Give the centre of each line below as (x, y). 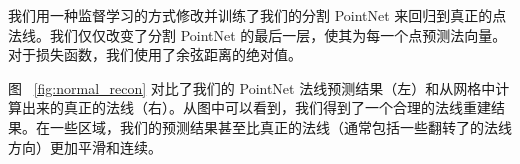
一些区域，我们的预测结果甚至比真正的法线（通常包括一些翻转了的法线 (280, 126)
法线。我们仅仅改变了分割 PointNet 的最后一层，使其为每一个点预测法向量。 (257, 34)
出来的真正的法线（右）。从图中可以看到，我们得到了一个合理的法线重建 (256, 107)
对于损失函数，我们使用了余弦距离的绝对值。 (155, 54)
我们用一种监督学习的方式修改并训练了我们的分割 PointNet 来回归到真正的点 (257, 15)
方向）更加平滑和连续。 (85, 146)
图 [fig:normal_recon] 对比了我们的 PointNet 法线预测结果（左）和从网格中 (252, 87)
